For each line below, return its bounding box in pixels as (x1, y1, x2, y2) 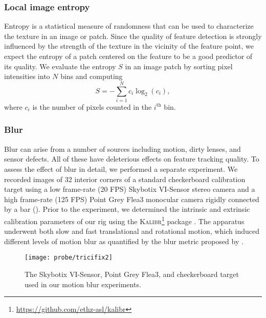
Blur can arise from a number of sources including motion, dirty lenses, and (4, 143, 241, 154)
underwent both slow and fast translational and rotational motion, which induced (4, 226, 259, 236)
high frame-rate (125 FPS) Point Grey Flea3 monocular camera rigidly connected (4, 193, 259, 204)
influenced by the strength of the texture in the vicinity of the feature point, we (4, 41, 254, 51)
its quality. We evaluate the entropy (4, 61, 116, 71)
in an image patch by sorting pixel (125, 61, 233, 71)
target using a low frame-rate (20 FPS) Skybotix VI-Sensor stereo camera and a (4, 184, 255, 194)
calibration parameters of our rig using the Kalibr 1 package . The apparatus (4, 214, 245, 226)
